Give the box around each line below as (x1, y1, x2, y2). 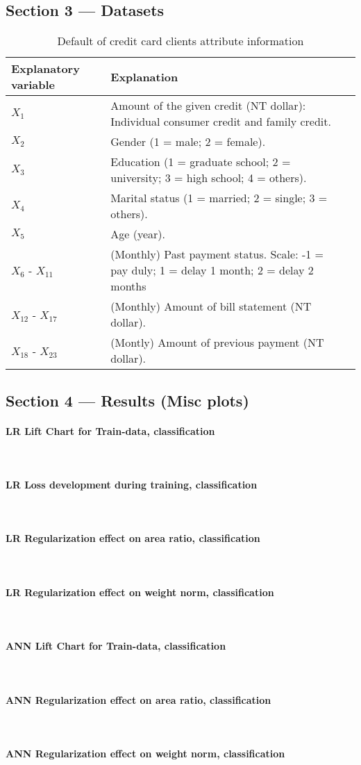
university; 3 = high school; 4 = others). (110, 170, 307, 186)
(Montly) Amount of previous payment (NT (110, 334, 324, 351)
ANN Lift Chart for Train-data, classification (6, 639, 226, 653)
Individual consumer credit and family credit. (110, 113, 331, 130)
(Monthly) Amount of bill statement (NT (110, 298, 312, 315)
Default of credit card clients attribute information (57, 33, 304, 49)
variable (11, 76, 56, 93)
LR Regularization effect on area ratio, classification (6, 531, 260, 545)
